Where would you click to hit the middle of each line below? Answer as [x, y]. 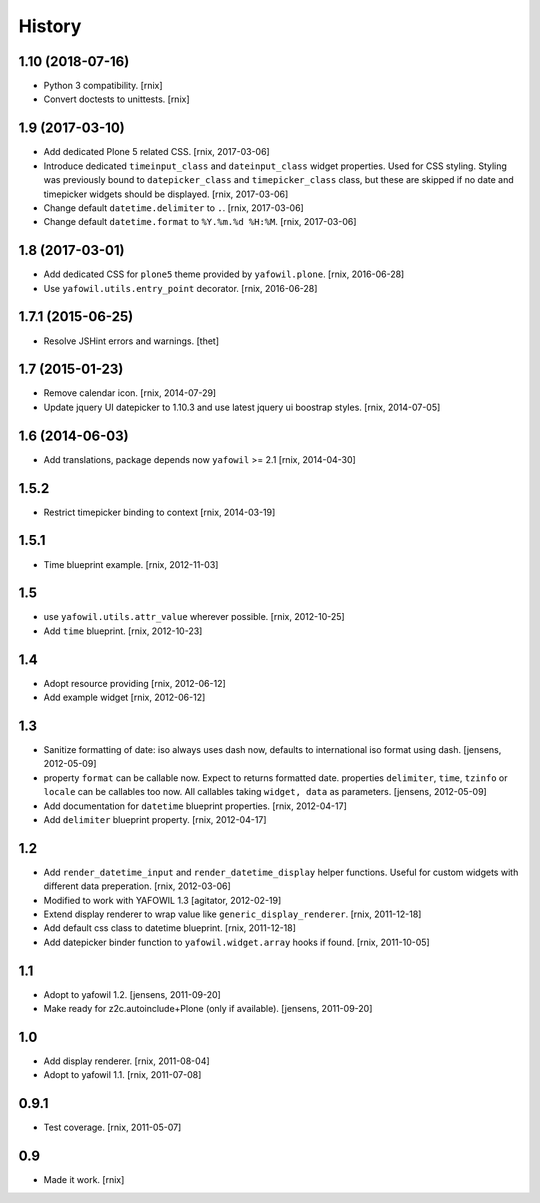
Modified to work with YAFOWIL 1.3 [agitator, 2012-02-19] [162, 900]
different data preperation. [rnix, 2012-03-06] [137, 886]
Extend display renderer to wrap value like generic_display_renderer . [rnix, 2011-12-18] [232, 914]
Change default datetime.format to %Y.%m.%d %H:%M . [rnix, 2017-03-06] [200, 222]
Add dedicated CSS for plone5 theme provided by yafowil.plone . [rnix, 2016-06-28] [224, 274]
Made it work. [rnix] [84, 1180]
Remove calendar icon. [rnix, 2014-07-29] [130, 393]
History [50, 26]
